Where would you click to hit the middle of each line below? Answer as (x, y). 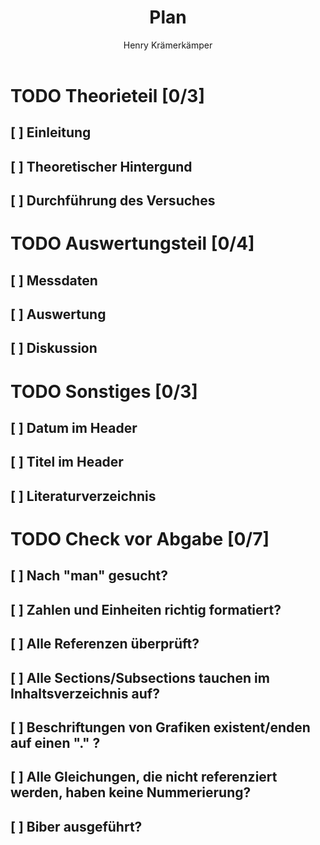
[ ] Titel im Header (67, 462)
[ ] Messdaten (54, 280)
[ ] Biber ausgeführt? (76, 826)
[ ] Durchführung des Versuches (113, 201)
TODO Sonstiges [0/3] (104, 391)
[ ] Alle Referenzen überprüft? (105, 644)
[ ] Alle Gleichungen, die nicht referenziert (144, 777)
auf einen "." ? (55, 742)
